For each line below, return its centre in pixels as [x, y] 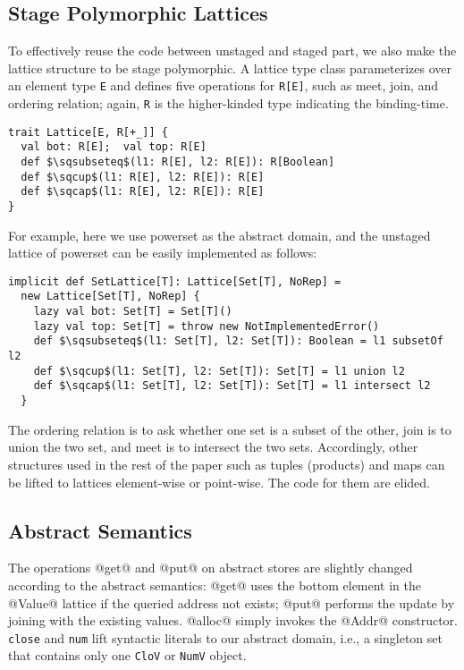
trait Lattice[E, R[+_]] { [88, 132]
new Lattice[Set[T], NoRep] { [110, 297]
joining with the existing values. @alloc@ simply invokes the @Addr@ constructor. [233, 620]
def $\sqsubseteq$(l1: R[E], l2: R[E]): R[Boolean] [178, 162]
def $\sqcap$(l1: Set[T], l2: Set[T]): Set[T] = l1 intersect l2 [232, 386]
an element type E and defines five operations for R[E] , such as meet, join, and [224, 85]
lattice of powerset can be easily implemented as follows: [163, 253]
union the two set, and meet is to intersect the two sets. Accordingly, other [213, 447]
